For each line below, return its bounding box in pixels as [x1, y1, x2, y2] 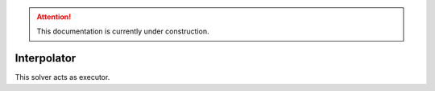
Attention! [36, 12, 72, 22]
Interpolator [14, 52, 77, 65]
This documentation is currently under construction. [36, 26, 209, 36]
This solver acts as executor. [14, 73, 110, 82]
